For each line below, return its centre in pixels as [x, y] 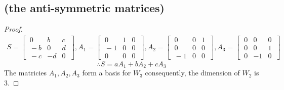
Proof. [13, 29]
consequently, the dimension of [192, 73]
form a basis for [107, 73]
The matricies [26, 73]
